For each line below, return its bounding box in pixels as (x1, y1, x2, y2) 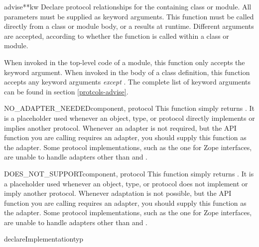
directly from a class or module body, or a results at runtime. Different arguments (4, 21, 254, 31)
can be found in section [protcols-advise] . (4, 86, 129, 96)
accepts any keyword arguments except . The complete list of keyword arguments (4, 77, 251, 87)
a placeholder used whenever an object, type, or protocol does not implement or (4, 178, 248, 188)
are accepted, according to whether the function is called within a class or (4, 30, 229, 41)
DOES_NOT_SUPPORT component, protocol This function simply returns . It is (4, 168, 254, 178)
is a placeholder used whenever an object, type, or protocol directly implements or (4, 112, 255, 123)
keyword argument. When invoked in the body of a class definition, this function (4, 67, 250, 77)
